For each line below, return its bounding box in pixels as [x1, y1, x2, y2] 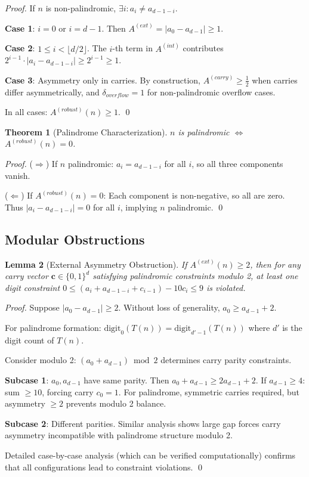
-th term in [112, 42, 153, 54]
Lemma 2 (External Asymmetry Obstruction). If [5, 258, 187, 270]
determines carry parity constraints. [160, 354, 292, 366]
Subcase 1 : [5, 373, 49, 386]
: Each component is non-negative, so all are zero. [103, 189, 285, 202]
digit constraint [5, 281, 60, 293]
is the [282, 321, 302, 333]
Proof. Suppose [5, 301, 60, 314]
